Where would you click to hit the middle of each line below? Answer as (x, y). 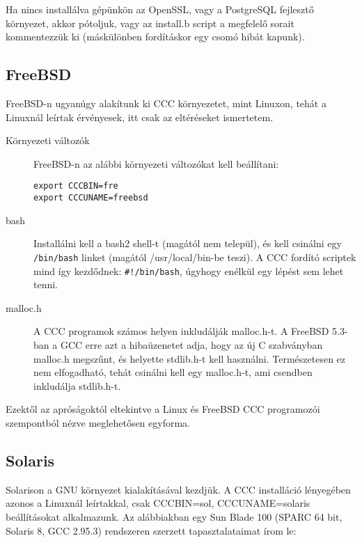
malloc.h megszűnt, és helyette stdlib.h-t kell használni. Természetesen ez (190, 358)
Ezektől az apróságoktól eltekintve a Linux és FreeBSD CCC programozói (163, 409)
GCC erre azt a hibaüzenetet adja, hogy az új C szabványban (191, 344)
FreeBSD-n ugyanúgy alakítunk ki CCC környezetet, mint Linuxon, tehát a (166, 103)
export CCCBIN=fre (76, 186)
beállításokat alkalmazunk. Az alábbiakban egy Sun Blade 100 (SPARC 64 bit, (174, 516)
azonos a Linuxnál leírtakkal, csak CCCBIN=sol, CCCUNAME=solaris (158, 503)
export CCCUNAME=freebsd (91, 198)
